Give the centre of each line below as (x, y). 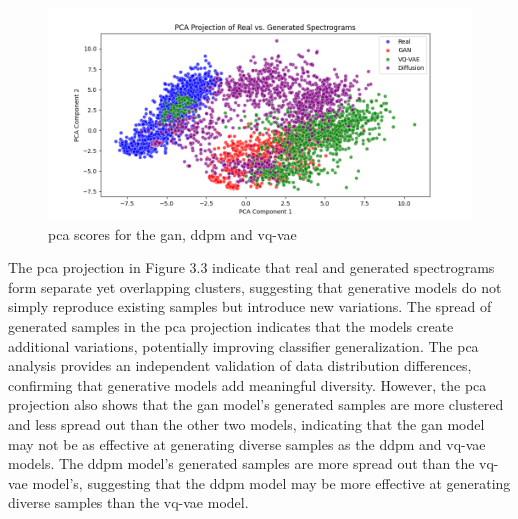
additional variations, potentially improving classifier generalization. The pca (243, 345)
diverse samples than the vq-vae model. (128, 502)
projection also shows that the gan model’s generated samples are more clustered (256, 404)
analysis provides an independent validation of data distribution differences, (240, 365)
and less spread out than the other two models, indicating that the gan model (246, 423)
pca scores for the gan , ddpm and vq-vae (172, 233)
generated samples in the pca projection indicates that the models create (231, 325)
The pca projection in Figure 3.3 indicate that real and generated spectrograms (251, 267)
